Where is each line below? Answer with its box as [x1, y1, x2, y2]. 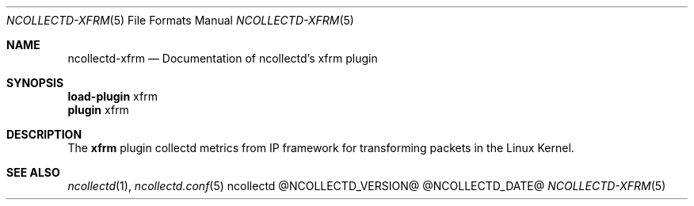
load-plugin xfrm [67, 90, 158, 103]
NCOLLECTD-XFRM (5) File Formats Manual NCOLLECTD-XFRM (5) [6, 13, 354, 27]
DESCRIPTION [6, 128, 82, 141]
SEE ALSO [6, 166, 60, 179]
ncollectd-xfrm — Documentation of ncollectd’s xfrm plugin [67, 51, 378, 65]
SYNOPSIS [6, 76, 64, 90]
